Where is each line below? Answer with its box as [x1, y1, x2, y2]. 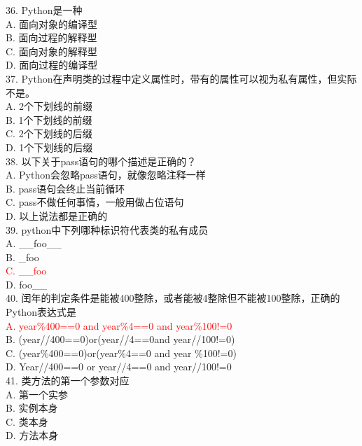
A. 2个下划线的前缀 [6, 99, 93, 113]
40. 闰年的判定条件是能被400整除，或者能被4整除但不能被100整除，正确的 [6, 291, 340, 305]
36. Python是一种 [6, 3, 83, 17]
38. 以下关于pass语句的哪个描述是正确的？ [6, 153, 197, 168]
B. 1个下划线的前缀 [6, 112, 92, 127]
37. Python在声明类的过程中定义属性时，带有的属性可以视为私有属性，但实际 [6, 71, 357, 85]
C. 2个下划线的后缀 [6, 126, 92, 141]
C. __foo [6, 263, 47, 278]
